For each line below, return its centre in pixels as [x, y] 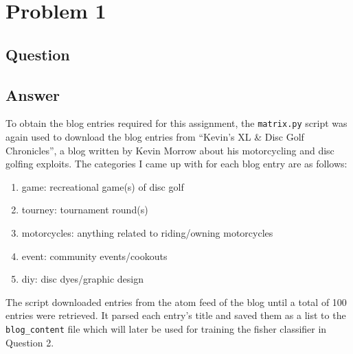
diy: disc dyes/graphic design [83, 279]
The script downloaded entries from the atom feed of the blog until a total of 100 [176, 302]
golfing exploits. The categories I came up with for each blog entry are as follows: [176, 164]
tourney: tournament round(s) [85, 210]
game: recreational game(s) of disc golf [103, 186]
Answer [33, 94]
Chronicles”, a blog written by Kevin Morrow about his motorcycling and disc [170, 150]
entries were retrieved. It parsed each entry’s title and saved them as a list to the [176, 315]
